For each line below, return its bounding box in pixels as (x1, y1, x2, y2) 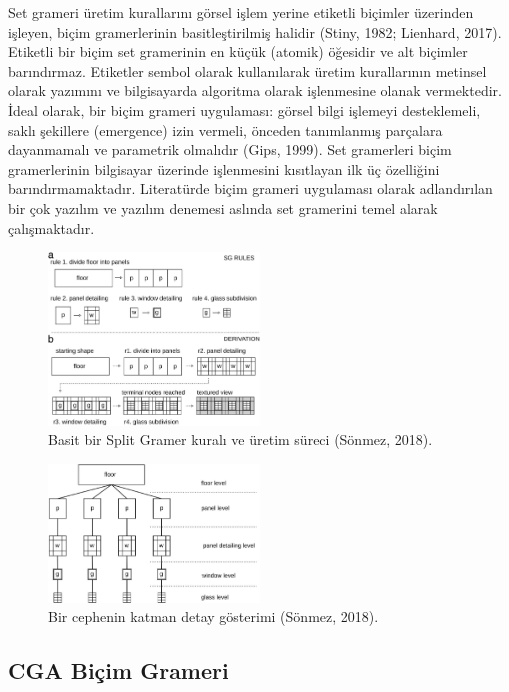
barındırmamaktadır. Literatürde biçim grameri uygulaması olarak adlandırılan (8, 178, 493, 199)
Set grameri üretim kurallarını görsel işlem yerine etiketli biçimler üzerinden (8, 2, 474, 22)
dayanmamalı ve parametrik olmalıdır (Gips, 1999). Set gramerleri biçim (8, 139, 452, 160)
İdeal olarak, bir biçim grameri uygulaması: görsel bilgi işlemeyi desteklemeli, (8, 99, 481, 120)
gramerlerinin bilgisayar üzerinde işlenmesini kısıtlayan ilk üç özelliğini (8, 158, 440, 179)
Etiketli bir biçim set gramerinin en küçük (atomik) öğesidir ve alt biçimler (8, 41, 468, 62)
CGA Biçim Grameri (8, 655, 229, 686)
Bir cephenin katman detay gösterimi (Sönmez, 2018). (48, 606, 379, 627)
